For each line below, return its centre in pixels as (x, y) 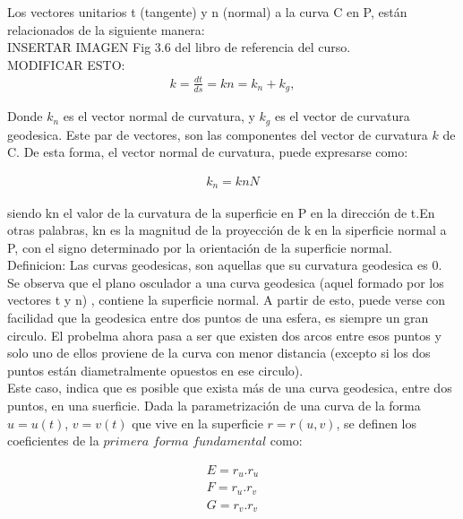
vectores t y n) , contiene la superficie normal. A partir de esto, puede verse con (226, 300)
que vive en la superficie (197, 423)
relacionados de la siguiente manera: (106, 29)
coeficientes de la (53, 441)
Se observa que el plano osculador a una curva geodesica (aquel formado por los (226, 282)
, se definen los (377, 423)
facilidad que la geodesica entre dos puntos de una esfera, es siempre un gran (218, 318)
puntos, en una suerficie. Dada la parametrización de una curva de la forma (214, 406)
